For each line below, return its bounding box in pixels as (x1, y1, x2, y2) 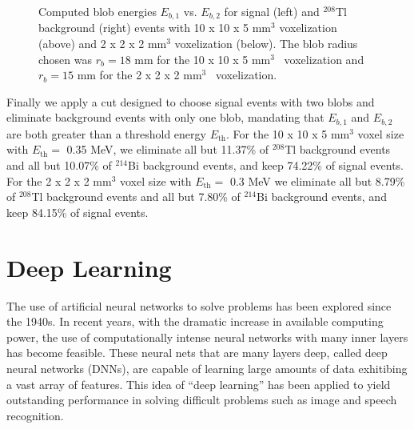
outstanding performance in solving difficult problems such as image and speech (6, 391, 397, 408)
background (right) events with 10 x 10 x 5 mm (38, 19, 272, 36)
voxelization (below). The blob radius (174, 35, 358, 52)
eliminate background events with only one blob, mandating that (6, 109, 324, 126)
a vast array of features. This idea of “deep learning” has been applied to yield (6, 375, 391, 392)
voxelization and (284, 50, 364, 67)
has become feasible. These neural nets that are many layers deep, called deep (6, 344, 388, 361)
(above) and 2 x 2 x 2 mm (38, 35, 167, 52)
